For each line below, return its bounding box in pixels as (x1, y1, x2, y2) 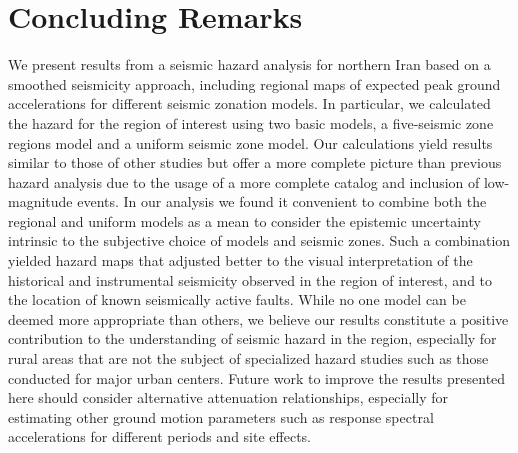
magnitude (8, 191, 73, 212)
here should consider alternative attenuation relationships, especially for (8, 387, 449, 408)
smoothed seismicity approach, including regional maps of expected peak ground (8, 73, 501, 94)
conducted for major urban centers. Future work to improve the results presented (8, 367, 506, 388)
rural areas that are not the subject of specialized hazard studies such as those (8, 348, 489, 369)
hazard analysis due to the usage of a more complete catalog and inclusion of (8, 171, 480, 192)
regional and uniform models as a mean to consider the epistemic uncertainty (8, 210, 481, 231)
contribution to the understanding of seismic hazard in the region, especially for (8, 328, 497, 349)
